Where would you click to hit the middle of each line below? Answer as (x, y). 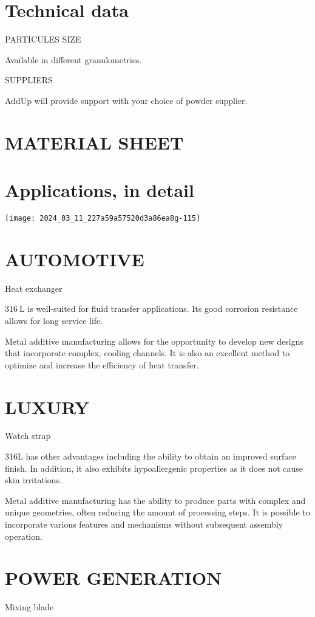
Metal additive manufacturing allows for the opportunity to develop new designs (154, 341)
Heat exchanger (34, 288)
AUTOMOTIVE (75, 259)
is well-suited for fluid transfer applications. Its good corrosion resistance (163, 308)
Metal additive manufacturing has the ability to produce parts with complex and (155, 500)
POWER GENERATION (113, 578)
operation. (24, 536)
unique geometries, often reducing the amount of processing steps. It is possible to (157, 512)
